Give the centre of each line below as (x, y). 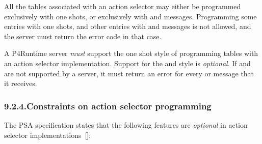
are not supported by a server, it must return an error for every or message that (129, 73)
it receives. (21, 83)
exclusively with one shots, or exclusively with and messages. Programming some (130, 16)
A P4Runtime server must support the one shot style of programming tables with (131, 53)
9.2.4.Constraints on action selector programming (108, 106)
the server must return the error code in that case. (83, 36)
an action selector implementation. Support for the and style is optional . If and (127, 63)
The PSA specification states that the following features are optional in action (126, 124)
